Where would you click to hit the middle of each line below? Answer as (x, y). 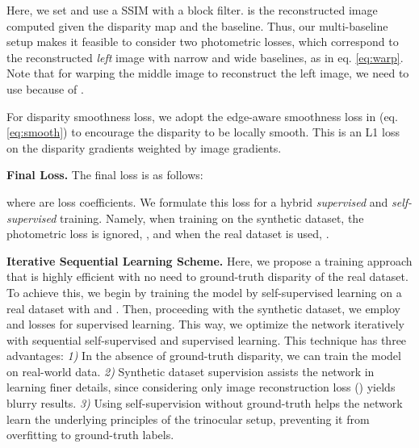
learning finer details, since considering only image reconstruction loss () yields (201, 387)
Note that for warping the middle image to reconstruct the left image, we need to (208, 73)
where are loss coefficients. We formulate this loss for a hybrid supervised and (197, 201)
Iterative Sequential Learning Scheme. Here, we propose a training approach (209, 260)
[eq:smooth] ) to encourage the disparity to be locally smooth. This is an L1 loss (203, 132)
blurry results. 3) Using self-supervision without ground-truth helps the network (205, 403)
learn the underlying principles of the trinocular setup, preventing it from (188, 419)
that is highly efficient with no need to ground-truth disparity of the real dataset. (207, 276)
